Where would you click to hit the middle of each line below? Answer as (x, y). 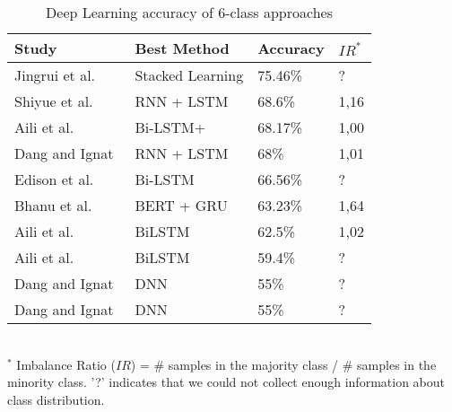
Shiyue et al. (54, 101)
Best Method (182, 48)
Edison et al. (54, 179)
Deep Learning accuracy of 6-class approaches (189, 12)
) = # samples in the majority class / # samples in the (283, 364)
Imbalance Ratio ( (66, 364)
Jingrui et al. (55, 75)
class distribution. (56, 399)
